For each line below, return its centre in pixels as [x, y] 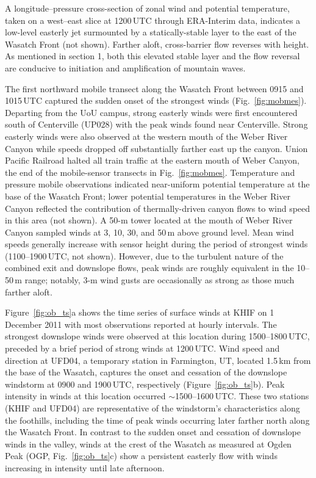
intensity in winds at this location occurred [85, 396]
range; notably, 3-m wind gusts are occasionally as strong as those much [160, 280]
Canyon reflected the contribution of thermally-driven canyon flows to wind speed [158, 208]
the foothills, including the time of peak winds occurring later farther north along [157, 420]
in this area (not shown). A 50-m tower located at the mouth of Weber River [149, 220]
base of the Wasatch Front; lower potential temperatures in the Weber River [148, 196]
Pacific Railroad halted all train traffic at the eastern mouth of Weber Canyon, [152, 160]
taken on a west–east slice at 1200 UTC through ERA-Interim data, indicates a [153, 20]
